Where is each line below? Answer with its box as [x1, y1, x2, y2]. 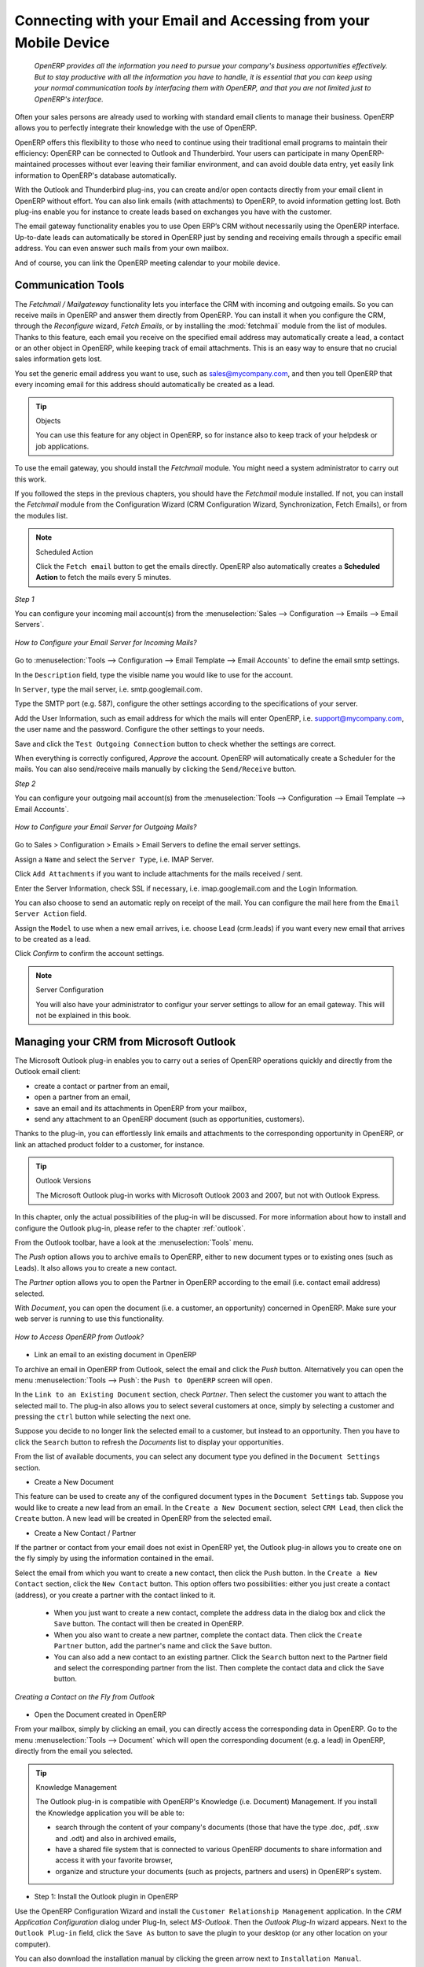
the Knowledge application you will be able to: [35, 1808, 185, 1818]
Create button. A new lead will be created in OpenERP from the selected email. [14, 1514, 272, 1523]
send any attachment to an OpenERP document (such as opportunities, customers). [34, 1114, 305, 1124]
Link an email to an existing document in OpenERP [34, 1350, 197, 1360]
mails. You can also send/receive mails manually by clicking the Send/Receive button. [14, 764, 297, 774]
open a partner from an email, [34, 1092, 131, 1102]
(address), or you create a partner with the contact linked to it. [14, 1590, 216, 1600]
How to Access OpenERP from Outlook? [14, 1332, 144, 1341]
